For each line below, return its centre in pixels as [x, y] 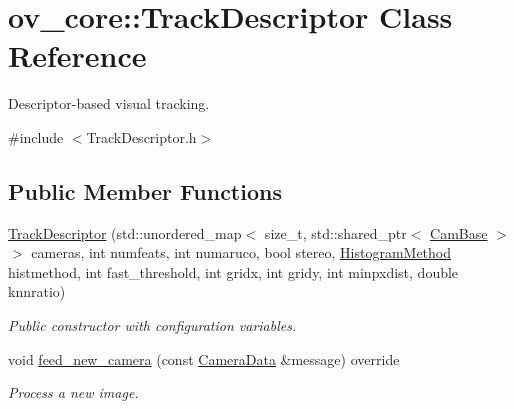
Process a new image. [73, 392]
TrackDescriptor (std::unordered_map [125, 232]
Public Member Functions [145, 190]
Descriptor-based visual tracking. [109, 103]
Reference [77, 55]
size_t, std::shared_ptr [335, 232]
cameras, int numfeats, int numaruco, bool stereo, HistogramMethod [241, 252]
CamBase [459, 232]
